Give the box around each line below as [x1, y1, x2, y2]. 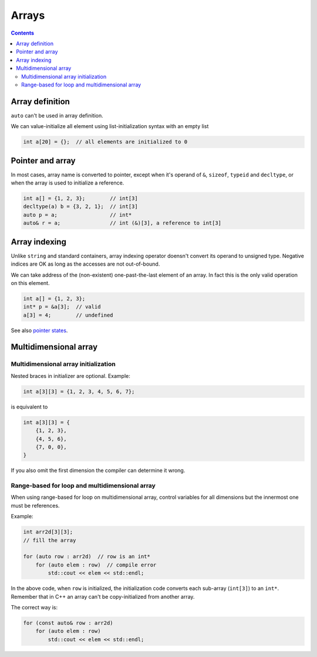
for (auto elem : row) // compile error [35, 561, 157, 568]
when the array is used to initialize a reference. [11, 179, 124, 186]
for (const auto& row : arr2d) [23, 619, 114, 626]
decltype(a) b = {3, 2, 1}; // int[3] [23, 203, 138, 210]
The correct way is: [11, 604, 58, 611]
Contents [11, 29, 35, 36]
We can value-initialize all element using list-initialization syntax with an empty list [11, 123, 209, 130]
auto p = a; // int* [23, 212, 132, 218]
